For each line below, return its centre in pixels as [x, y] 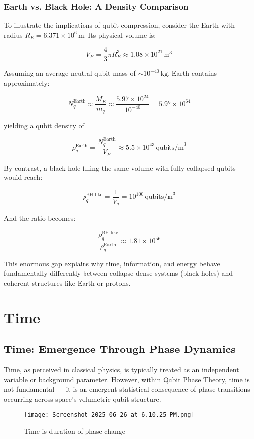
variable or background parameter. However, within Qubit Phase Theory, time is [127, 379]
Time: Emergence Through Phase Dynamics [120, 349]
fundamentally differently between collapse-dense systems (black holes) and [119, 273]
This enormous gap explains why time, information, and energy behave [112, 263]
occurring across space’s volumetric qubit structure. [83, 398]
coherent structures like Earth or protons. [67, 283]
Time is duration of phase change [75, 431]
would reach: [23, 177]
